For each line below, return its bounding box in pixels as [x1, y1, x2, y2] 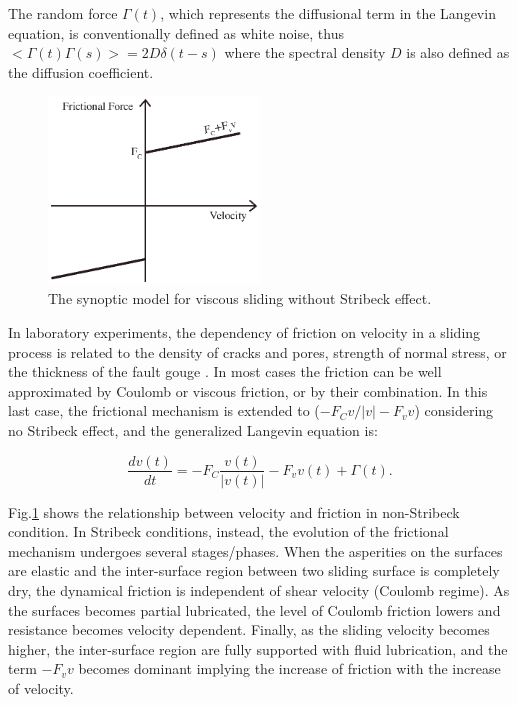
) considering [414, 400, 494, 421]
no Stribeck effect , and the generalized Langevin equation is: [8, 419, 378, 440]
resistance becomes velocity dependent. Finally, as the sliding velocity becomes [8, 619, 490, 640]
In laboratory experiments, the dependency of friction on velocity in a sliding [8, 321, 481, 342]
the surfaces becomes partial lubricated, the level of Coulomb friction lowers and [8, 599, 501, 620]
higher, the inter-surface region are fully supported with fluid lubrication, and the [8, 638, 508, 659]
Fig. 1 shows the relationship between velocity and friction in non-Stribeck [8, 501, 460, 522]
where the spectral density [224, 42, 386, 63]
